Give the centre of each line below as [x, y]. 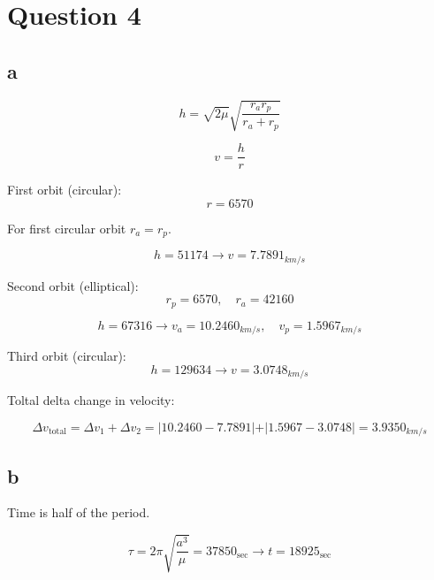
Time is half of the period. [79, 512]
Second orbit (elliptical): [73, 285]
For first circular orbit [67, 228]
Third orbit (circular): [67, 356]
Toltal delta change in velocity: [91, 400]
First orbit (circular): [65, 190]
